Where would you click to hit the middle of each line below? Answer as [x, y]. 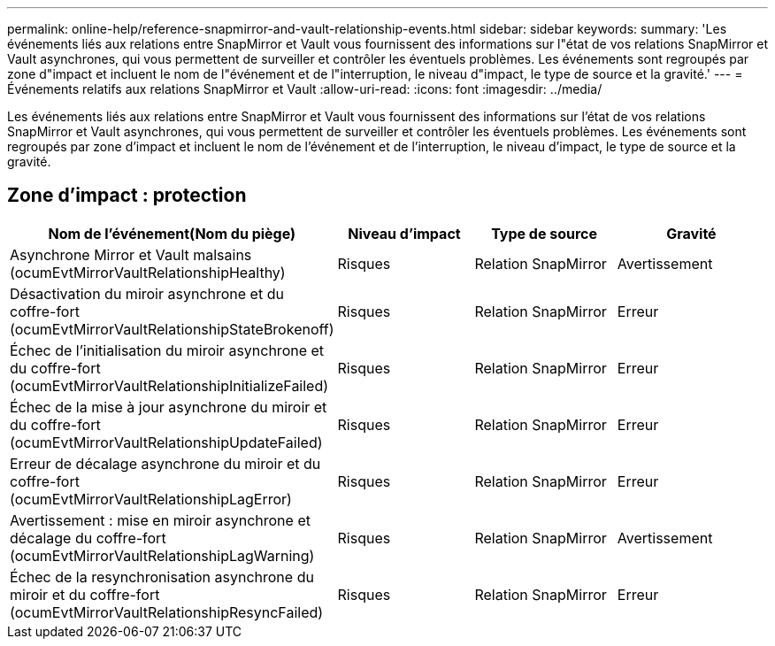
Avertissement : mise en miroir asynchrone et [160, 520]
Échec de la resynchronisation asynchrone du [162, 577]
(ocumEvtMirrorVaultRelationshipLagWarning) [162, 555]
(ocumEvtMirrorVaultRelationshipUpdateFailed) [166, 442]
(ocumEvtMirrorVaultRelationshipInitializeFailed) [169, 385]
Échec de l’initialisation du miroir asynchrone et [167, 350]
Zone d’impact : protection [127, 196]
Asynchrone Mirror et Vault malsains [131, 254]
